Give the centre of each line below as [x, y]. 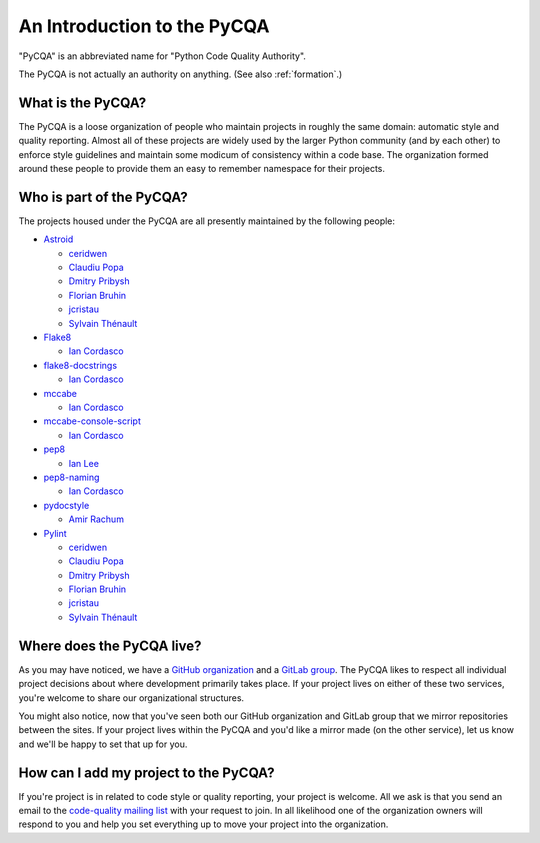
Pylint [55, 533]
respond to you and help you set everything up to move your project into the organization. [203, 824]
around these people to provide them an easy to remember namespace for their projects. [201, 169]
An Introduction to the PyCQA [144, 26]
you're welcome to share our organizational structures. [131, 697]
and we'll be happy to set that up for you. [103, 744]
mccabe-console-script [92, 421]
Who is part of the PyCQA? [103, 196]
